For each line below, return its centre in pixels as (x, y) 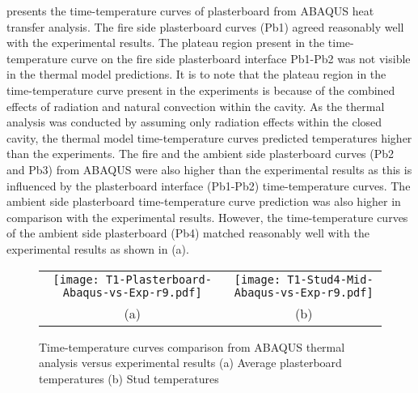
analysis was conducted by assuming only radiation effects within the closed (194, 122)
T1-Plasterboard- (158, 279)
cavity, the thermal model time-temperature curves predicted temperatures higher (209, 137)
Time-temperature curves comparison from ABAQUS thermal (192, 346)
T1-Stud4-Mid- (330, 279)
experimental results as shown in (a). (98, 248)
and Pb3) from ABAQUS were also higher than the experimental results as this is (209, 169)
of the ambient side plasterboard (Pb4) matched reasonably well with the (188, 233)
